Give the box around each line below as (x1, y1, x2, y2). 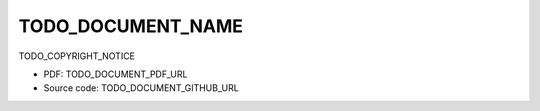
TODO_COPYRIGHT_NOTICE (18, 50, 135, 62)
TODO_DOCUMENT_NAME (18, 15, 244, 37)
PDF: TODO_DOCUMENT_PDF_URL (43, 68, 188, 80)
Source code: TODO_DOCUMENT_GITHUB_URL (43, 82, 239, 94)
